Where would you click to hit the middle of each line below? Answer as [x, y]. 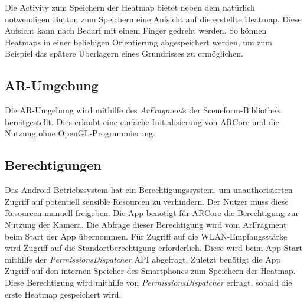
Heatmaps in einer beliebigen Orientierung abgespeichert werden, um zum [139, 42]
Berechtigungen [53, 165]
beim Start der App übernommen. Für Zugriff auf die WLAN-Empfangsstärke [146, 236]
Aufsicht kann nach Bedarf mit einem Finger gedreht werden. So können [136, 30]
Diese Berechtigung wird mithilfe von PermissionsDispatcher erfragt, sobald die [148, 282]
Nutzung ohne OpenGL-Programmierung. [80, 133]
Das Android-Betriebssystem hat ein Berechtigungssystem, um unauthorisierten [149, 190]
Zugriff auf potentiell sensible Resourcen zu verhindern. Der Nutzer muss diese [147, 201]
